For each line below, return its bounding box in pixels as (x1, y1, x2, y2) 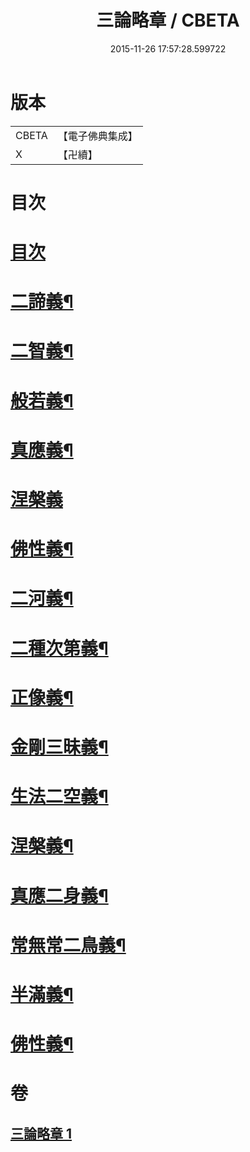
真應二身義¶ (10, 884, 109, 907)
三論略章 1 (10, 1125, 73, 1142)
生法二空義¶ (10, 786, 109, 808)
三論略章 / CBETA (96, 9, 240, 32)
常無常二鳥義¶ (10, 934, 127, 956)
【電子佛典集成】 (57, 129, 138, 143)
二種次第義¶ (10, 637, 109, 660)
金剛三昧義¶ (10, 736, 109, 758)
